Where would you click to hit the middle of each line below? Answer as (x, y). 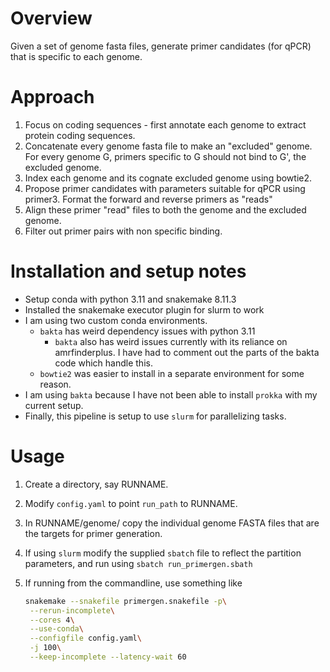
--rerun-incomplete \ (72, 610)
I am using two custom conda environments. (116, 320)
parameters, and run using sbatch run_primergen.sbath (138, 563)
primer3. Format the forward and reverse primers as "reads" (148, 199)
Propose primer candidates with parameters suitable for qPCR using (165, 188)
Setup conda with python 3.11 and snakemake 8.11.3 (130, 299)
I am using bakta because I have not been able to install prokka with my (171, 394)
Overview (51, 18)
